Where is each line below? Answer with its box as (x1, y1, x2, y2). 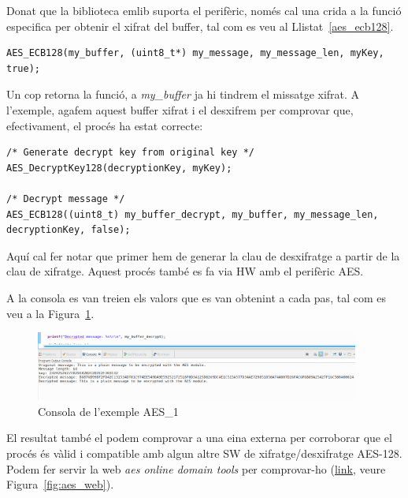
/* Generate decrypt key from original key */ (6, 147, 254, 159)
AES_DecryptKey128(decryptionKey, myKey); (6, 162, 232, 174)
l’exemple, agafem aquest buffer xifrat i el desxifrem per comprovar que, (6, 101, 354, 118)
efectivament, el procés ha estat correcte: (6, 117, 203, 133)
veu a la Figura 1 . (6, 305, 95, 321)
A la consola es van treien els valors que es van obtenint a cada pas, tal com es (6, 289, 386, 305)
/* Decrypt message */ (6, 193, 125, 204)
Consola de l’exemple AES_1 (38, 403, 179, 419)
